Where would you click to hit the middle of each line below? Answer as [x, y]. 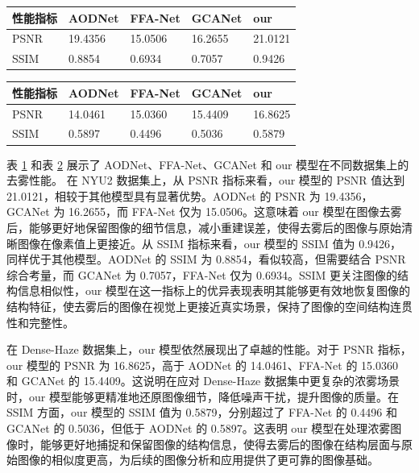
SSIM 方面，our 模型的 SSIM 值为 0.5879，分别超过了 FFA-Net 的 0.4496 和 [202, 412]
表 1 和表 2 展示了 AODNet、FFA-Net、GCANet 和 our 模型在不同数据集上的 [208, 164]
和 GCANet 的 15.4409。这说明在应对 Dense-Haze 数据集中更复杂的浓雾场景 [203, 381]
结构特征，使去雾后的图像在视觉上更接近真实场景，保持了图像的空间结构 [198, 306]
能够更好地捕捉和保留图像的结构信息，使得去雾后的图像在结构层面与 [220, 444]
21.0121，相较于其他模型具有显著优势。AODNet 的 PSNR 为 [164, 195]
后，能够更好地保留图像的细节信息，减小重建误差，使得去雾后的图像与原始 [204, 227]
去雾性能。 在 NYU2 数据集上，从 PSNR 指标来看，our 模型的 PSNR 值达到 [206, 180]
